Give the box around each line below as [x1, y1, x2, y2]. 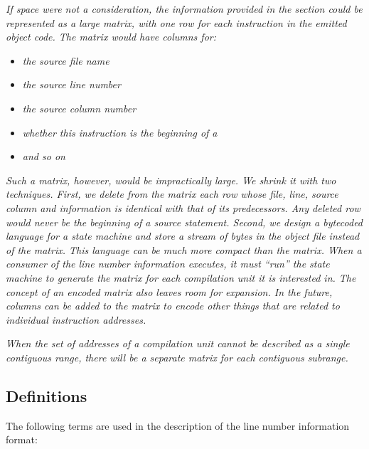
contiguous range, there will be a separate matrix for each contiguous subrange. [6, 349, 348, 364]
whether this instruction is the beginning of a [22, 125, 218, 139]
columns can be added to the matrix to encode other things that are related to [6, 298, 340, 313]
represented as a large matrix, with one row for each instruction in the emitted [6, 15, 347, 30]
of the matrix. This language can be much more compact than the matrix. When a [6, 242, 362, 257]
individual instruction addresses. [6, 312, 146, 327]
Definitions [6, 384, 87, 406]
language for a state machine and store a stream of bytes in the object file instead [6, 228, 360, 243]
